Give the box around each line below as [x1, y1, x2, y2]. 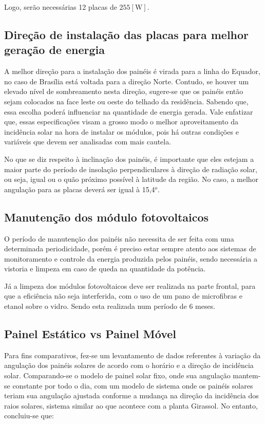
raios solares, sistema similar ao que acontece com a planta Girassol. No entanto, [4, 400, 258, 411]
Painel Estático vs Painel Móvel [4, 326, 176, 342]
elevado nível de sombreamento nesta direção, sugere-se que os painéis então [4, 86, 243, 97]
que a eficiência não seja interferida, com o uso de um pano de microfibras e [4, 290, 242, 301]
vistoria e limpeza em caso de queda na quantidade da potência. [4, 263, 206, 274]
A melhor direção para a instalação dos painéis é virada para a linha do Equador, [4, 66, 260, 77]
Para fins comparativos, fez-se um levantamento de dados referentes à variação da [4, 349, 261, 360]
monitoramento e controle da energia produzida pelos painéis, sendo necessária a [4, 253, 257, 264]
